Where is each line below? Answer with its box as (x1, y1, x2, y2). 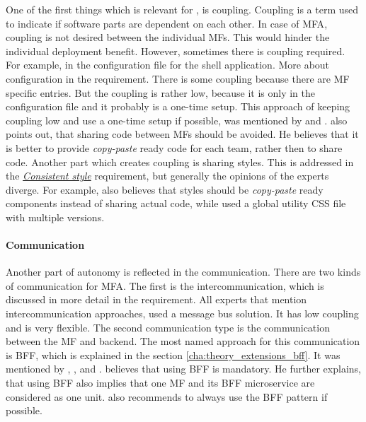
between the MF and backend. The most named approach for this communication (6, 334, 360, 348)
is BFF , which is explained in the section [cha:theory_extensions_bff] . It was (6, 347, 341, 362)
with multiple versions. (6, 209, 105, 224)
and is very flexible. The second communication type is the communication (6, 320, 330, 334)
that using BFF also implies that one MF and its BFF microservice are (6, 375, 315, 390)
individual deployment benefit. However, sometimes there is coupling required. (6, 43, 345, 58)
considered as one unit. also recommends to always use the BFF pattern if (6, 389, 328, 404)
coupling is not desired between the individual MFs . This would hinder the (6, 30, 330, 45)
